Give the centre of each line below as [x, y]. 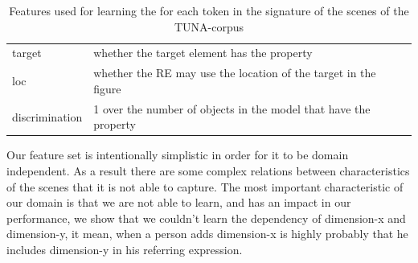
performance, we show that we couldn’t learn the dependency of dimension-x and [206, 218]
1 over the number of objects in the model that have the [232, 108]
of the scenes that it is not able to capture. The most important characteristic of [205, 186]
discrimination [47, 116]
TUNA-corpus [209, 26]
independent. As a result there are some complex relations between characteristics [208, 171]
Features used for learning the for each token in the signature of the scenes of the [209, 10]
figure [107, 88]
